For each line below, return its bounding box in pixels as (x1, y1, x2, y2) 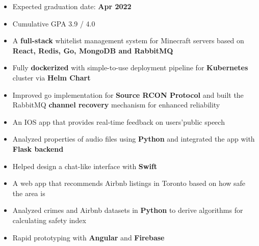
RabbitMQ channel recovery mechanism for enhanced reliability (12, 99, 220, 110)
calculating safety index (12, 214, 86, 225)
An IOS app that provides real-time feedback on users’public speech (12, 116, 225, 127)
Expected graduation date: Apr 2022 (12, 1, 132, 11)
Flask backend (12, 143, 64, 154)
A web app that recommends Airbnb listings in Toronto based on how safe (12, 178, 246, 188)
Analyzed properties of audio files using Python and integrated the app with (12, 133, 255, 144)
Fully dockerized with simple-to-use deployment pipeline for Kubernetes (12, 62, 248, 73)
